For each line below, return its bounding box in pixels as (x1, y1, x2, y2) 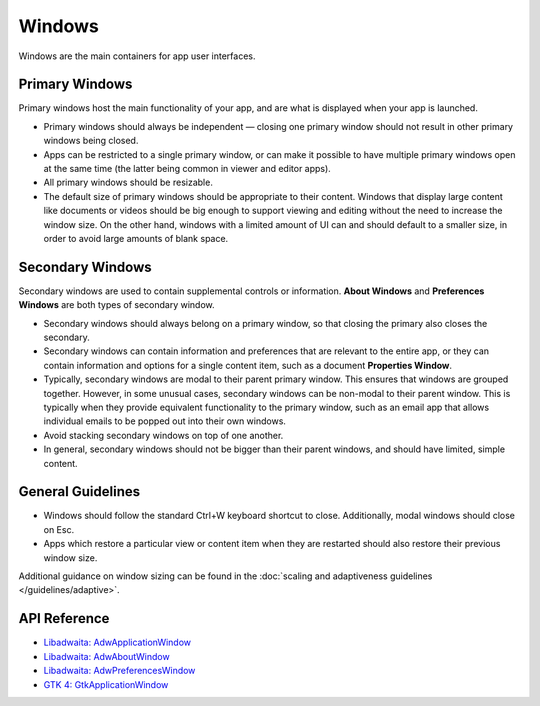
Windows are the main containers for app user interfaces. (18, 50, 256, 62)
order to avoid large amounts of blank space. (43, 232, 229, 244)
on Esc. (43, 523, 75, 535)
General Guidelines (18, 483, 140, 500)
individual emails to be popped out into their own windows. (43, 415, 287, 427)
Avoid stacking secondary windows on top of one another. (43, 429, 284, 441)
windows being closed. (43, 135, 139, 147)
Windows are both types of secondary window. (18, 299, 215, 311)
